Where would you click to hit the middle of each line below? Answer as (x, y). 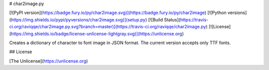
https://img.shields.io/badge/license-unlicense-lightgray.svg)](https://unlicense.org (96, 34)
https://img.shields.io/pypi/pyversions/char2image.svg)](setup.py (78, 19)
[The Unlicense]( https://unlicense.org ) (49, 61)
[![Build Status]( (164, 19)
